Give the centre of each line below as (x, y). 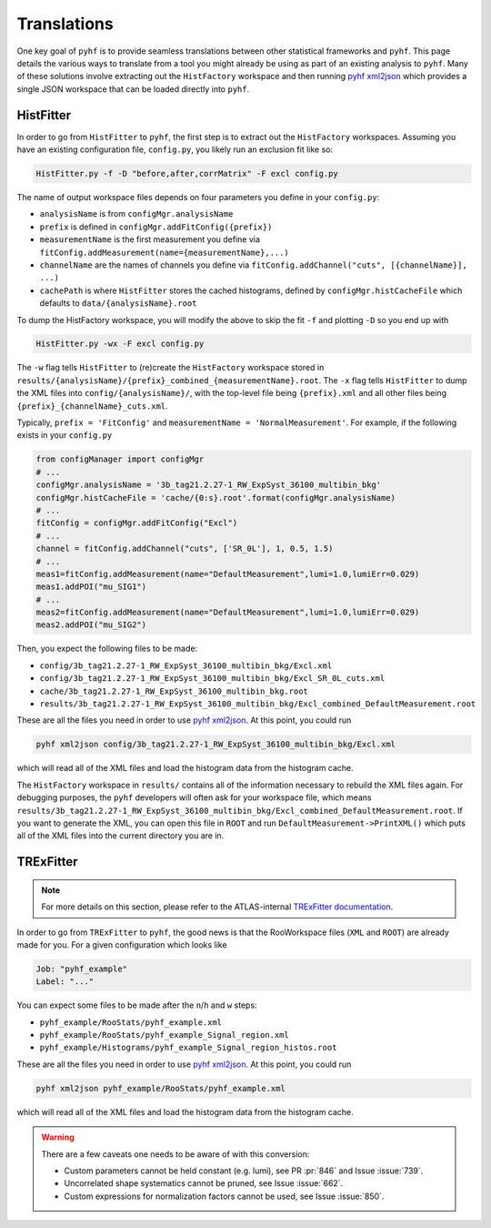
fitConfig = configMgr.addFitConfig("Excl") (137, 523)
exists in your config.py (65, 435)
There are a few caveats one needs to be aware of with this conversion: (175, 1154)
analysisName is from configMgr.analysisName (136, 214)
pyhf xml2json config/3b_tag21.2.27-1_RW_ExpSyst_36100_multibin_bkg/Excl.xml (215, 745)
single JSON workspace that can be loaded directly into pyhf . (133, 89)
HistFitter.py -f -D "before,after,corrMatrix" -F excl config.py (187, 173)
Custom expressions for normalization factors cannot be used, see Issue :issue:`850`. (224, 1196)
